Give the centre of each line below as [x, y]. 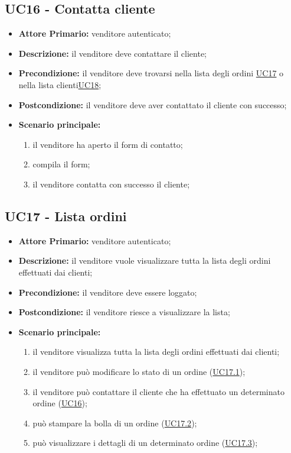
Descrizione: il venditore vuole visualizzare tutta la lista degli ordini [145, 261]
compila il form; [61, 164]
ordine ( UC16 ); [60, 403]
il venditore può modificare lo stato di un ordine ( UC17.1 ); [139, 371]
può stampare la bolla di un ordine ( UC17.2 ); [115, 423]
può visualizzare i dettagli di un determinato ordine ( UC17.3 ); [145, 443]
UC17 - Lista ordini [66, 216]
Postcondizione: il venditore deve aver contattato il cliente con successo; [153, 104]
